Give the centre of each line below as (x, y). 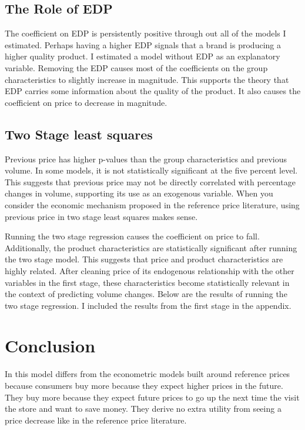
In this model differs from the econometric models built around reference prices (148, 374)
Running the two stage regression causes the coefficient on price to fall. (132, 236)
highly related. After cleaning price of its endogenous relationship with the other (150, 270)
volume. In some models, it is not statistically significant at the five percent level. (151, 170)
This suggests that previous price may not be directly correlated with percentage (150, 181)
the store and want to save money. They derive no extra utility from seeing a (143, 409)
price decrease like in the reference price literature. (96, 420)
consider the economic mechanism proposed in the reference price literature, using (152, 204)
